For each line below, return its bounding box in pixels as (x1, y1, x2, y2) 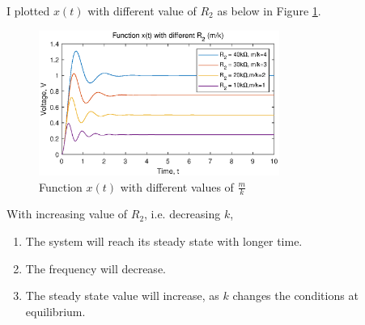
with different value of (87, 2, 197, 19)
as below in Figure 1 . (217, 2, 321, 19)
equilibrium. (25, 302, 86, 319)
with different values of (120, 178, 234, 195)
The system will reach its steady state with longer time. (25, 233, 303, 250)
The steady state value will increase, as (25, 287, 219, 304)
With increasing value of (6, 205, 128, 222)
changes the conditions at (232, 287, 359, 304)
